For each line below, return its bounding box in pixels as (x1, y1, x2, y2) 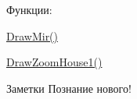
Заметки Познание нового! (6, 80, 132, 96)
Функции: (6, 2, 52, 17)
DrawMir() (6, 27, 59, 44)
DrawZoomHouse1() (6, 54, 103, 70)
